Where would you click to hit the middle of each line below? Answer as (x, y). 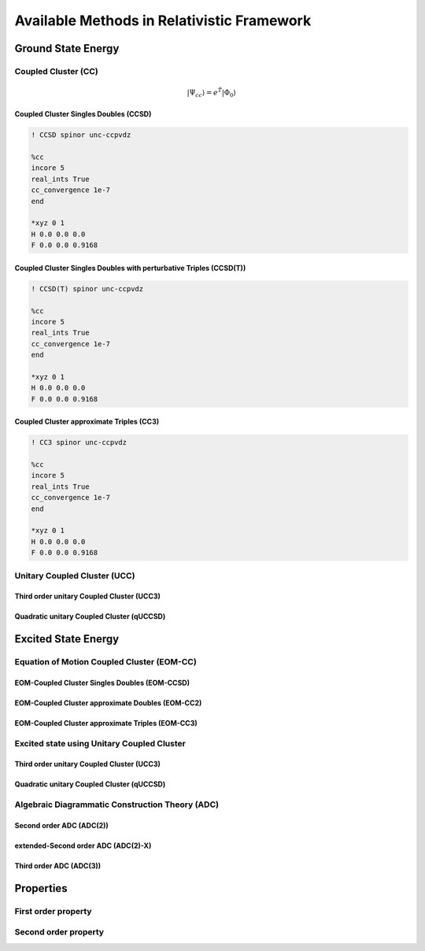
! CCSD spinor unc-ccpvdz (81, 135)
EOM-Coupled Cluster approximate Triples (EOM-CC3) (106, 723)
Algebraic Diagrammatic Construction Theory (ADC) (117, 805)
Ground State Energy (67, 48)
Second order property (59, 932)
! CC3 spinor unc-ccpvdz (79, 442)
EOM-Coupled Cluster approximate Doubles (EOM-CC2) (108, 703)
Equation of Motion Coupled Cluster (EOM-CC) (105, 662)
